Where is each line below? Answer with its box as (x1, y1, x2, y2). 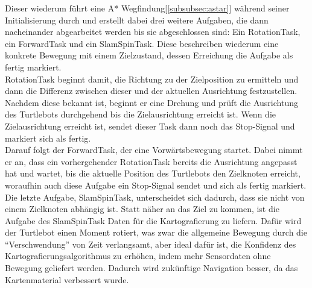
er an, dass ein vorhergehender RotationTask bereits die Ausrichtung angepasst (5, 155, 298, 167)
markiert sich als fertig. (5, 131, 91, 144)
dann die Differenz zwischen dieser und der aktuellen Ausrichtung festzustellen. (5, 84, 298, 97)
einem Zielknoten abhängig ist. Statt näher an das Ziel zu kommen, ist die (5, 202, 279, 215)
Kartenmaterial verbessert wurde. (5, 273, 129, 286)
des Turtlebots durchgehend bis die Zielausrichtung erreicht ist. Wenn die (5, 108, 276, 121)
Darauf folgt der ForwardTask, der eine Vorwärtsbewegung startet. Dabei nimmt (5, 143, 303, 156)
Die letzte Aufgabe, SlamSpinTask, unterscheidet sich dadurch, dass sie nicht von (5, 190, 305, 203)
